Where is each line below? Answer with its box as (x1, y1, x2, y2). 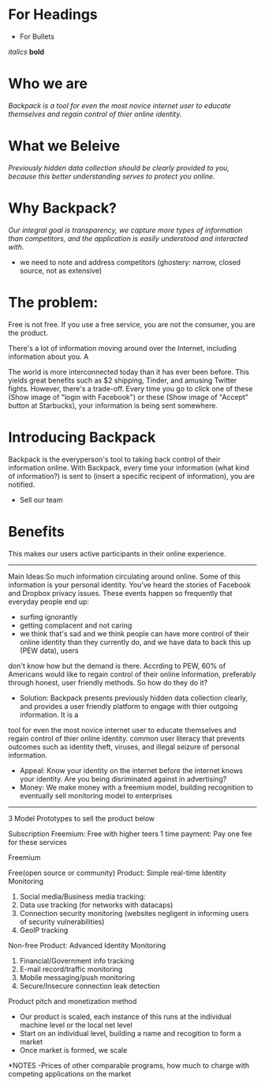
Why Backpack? (8, 199, 117, 217)
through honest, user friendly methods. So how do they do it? (8, 677, 207, 687)
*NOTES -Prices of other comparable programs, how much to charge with (8, 1061, 250, 1070)
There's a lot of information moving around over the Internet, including (8, 343, 237, 353)
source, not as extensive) (19, 266, 103, 275)
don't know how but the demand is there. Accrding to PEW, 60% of (8, 661, 226, 670)
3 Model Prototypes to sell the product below (8, 813, 155, 823)
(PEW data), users (19, 646, 79, 655)
